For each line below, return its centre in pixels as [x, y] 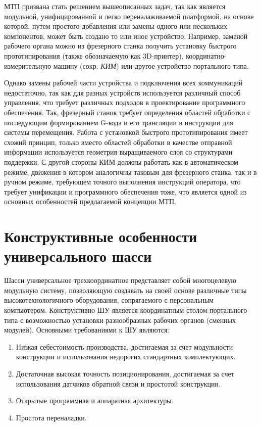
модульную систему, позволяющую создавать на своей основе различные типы [125, 290]
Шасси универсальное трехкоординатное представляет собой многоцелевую [120, 280]
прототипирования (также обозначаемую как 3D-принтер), [94, 55]
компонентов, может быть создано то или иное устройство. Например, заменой [126, 36]
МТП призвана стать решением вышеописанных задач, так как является [115, 6]
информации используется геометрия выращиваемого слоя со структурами [118, 152]
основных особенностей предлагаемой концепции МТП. [90, 201]
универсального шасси [78, 256]
